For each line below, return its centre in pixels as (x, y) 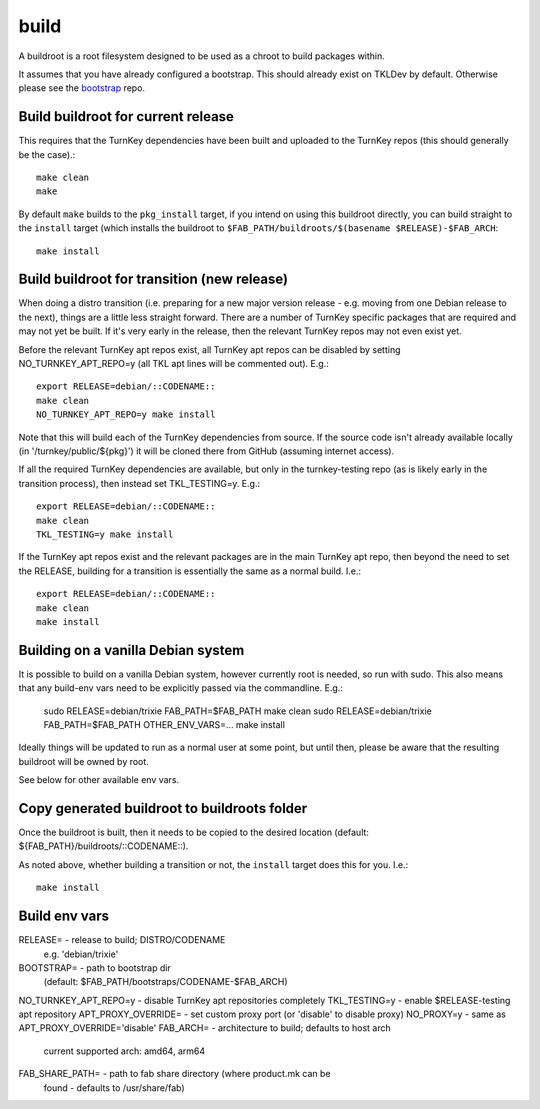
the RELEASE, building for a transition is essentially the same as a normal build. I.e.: (190, 571)
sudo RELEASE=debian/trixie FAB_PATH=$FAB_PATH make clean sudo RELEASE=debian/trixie (237, 711)
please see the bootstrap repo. (81, 88)
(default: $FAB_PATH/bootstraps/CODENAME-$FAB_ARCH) (166, 982)
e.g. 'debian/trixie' (81, 954)
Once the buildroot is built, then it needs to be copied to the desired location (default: (194, 832)
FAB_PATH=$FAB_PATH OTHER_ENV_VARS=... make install (164, 724)
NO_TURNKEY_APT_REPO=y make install (126, 414)
